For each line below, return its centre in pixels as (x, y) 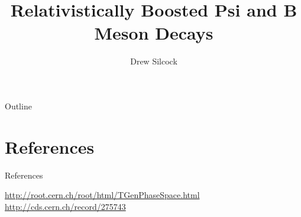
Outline (18, 106)
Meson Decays (154, 33)
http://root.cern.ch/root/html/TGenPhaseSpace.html (102, 195)
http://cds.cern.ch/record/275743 (65, 206)
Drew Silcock (154, 61)
